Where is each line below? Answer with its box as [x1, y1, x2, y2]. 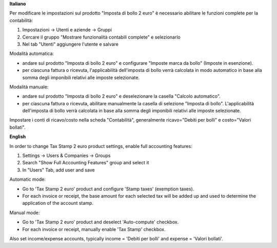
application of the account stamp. [22, 200, 93, 206]
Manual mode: [9, 209, 40, 216]
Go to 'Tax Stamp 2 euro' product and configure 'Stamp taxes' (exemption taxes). [22, 185, 194, 192]
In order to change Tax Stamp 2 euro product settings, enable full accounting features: [9, 143, 192, 149]
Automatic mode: [9, 176, 46, 182]
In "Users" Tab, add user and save [22, 167, 95, 173]
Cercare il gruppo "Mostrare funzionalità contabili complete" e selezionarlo [22, 34, 181, 40]
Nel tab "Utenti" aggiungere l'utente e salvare [22, 41, 119, 47]
